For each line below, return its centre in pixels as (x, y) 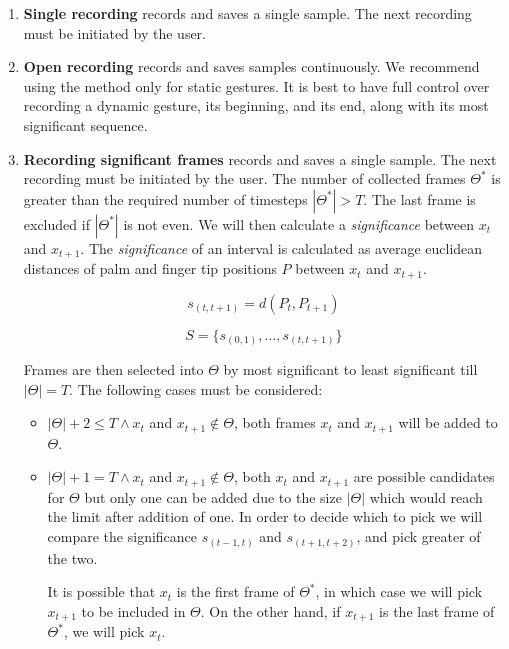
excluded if (56, 223)
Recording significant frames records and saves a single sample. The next (260, 158)
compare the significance (122, 536)
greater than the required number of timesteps (165, 198)
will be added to (448, 422)
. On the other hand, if (270, 610)
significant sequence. (85, 124)
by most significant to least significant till (350, 369)
